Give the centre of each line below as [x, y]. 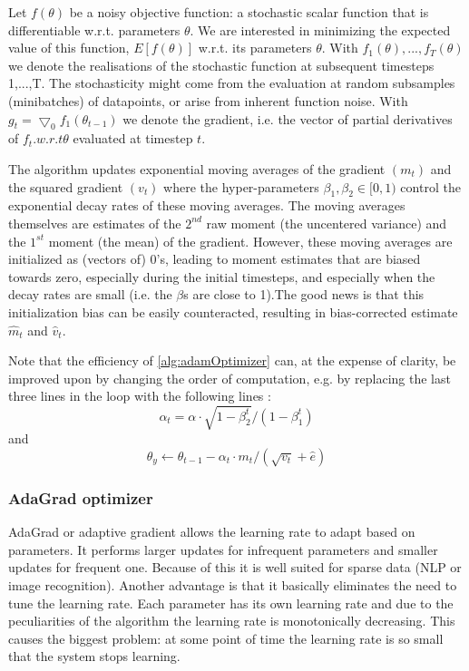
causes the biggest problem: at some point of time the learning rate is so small [226, 638]
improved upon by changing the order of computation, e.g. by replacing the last [230, 378]
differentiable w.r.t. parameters [94, 29]
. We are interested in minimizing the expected [320, 29]
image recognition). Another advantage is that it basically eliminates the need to [233, 585]
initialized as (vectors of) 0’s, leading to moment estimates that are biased [215, 259]
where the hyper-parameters [241, 186]
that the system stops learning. [94, 656]
